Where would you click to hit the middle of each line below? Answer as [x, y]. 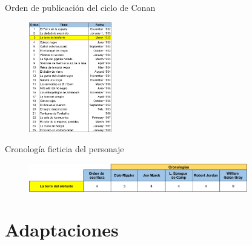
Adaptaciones [62, 230]
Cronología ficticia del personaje [65, 149]
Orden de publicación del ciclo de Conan [80, 7]
